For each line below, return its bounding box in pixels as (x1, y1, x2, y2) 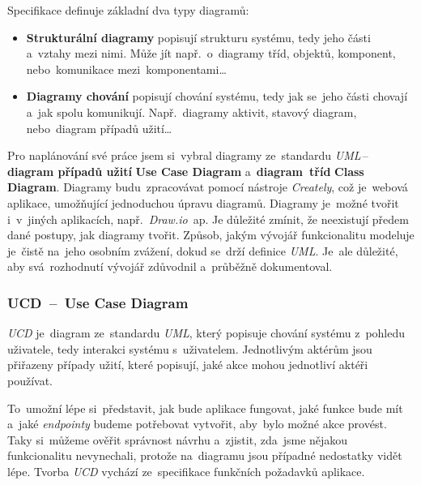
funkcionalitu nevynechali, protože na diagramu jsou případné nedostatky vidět (7, 447, 402, 464)
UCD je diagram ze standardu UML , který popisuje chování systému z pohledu (7, 324, 406, 341)
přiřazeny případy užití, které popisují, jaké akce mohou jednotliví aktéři (7, 356, 368, 373)
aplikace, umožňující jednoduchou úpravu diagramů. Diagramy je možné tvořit (7, 194, 399, 211)
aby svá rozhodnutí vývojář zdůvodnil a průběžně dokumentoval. (7, 258, 333, 275)
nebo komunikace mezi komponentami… (26, 60, 227, 77)
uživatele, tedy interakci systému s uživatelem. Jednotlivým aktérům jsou (7, 340, 372, 357)
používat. (7, 371, 53, 388)
